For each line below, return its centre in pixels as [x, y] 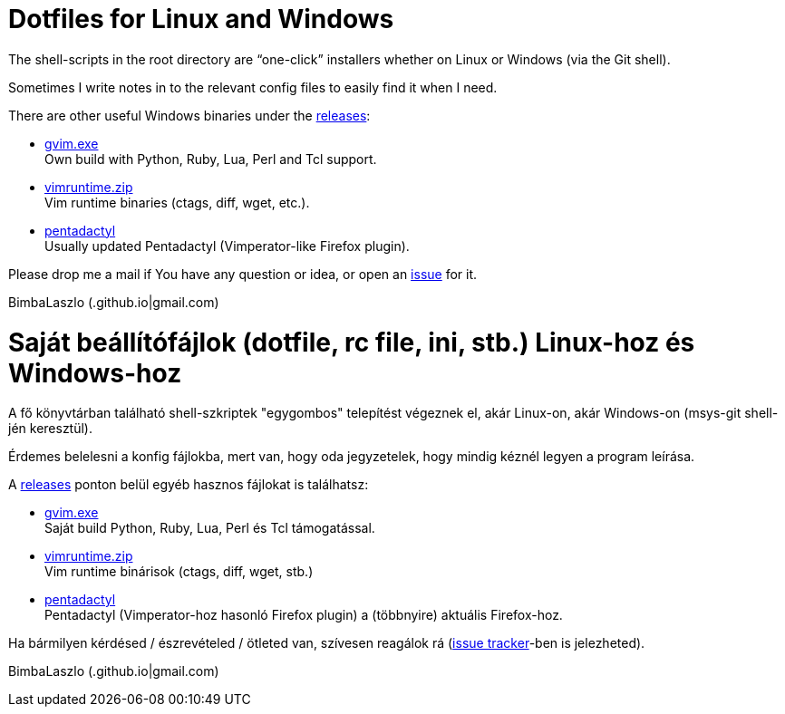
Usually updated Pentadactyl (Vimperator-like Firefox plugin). [227, 246]
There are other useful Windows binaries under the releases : [189, 115]
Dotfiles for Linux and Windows [201, 19]
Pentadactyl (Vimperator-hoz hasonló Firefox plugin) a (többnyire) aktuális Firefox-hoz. [304, 615]
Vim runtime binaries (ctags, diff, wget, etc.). [177, 202]
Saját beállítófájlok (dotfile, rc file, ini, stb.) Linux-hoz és [352, 342]
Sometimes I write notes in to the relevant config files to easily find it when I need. [253, 87]
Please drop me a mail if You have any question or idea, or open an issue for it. [243, 274]
